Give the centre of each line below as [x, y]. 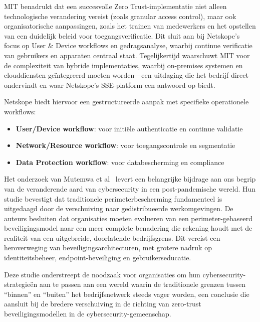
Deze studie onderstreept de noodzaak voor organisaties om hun [102, 274]
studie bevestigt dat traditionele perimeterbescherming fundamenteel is [113, 198]
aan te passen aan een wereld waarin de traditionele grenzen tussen [142, 284]
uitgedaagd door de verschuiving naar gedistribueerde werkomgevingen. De [119, 208]
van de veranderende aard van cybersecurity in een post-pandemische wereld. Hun [130, 188]
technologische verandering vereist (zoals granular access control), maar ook [120, 16]
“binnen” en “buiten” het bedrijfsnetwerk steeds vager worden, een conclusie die [127, 294]
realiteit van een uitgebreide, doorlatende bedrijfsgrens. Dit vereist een [112, 237]
